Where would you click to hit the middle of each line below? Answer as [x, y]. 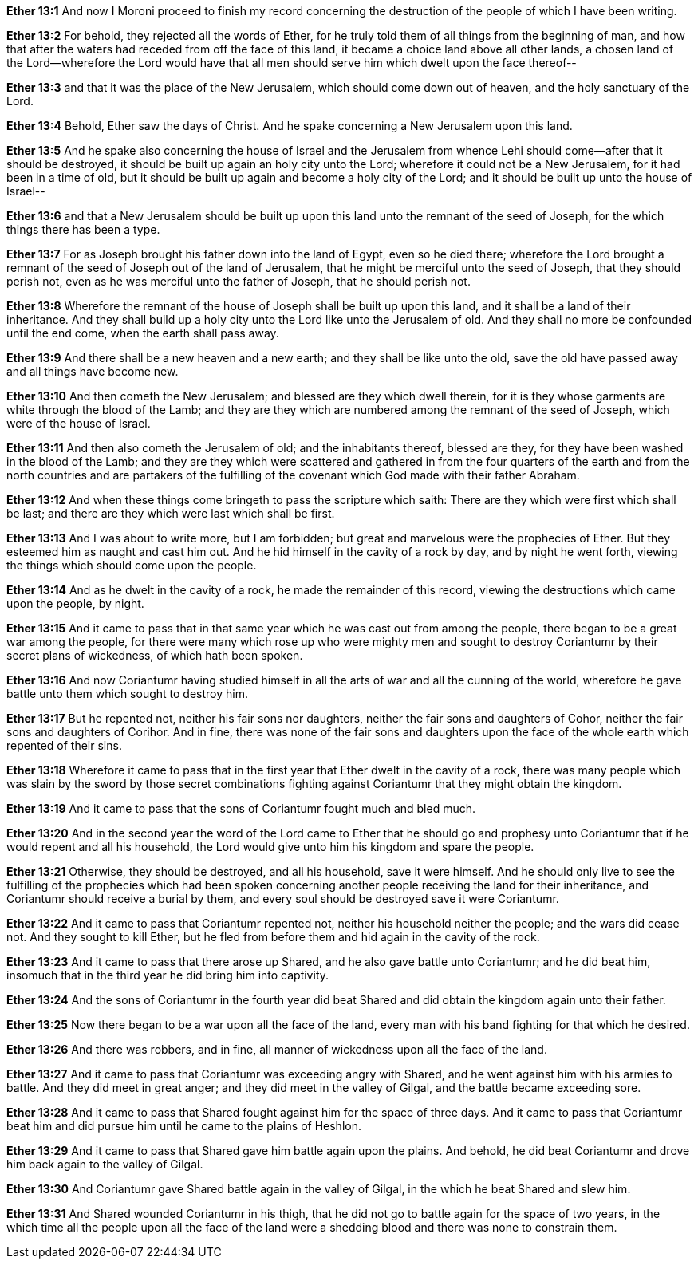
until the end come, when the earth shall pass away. [143, 333]
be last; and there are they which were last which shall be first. [171, 513]
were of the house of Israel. [79, 423]
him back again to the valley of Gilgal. [105, 1164]
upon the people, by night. [75, 603]
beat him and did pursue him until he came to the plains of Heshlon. [184, 1126]
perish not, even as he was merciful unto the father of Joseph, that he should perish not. [239, 281]
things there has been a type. [83, 229]
